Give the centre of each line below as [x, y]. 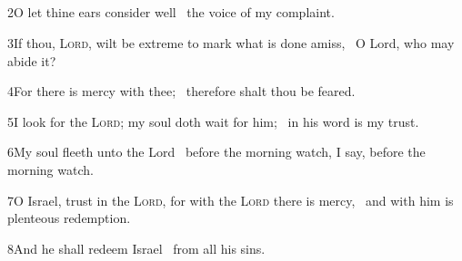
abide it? [32, 60]
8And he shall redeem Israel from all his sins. [136, 248]
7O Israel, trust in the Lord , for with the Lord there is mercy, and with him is [231, 200]
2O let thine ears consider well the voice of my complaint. [171, 12]
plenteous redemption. [69, 218]
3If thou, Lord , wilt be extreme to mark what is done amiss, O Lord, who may [231, 42]
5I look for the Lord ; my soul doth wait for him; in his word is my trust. [213, 121]
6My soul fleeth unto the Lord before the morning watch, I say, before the [216, 152]
